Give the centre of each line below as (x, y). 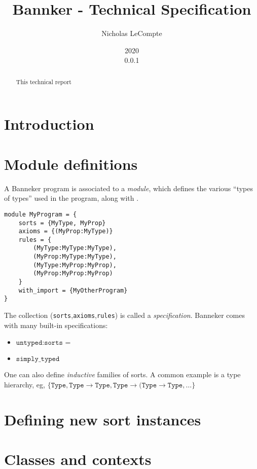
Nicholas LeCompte (132, 33)
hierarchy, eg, (25, 384)
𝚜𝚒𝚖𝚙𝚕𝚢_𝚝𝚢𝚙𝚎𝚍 (38, 359)
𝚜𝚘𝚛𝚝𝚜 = (58, 343)
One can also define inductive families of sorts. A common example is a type (122, 374)
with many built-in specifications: (56, 325)
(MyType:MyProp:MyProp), (75, 265)
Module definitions (71, 164)
